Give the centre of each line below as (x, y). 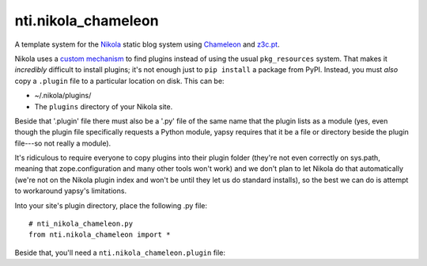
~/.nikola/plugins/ (63, 96)
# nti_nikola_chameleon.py (81, 224)
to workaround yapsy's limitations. (70, 191)
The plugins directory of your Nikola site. (104, 106)
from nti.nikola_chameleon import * (100, 235)
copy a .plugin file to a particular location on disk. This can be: (119, 81)
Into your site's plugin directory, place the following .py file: (111, 205)
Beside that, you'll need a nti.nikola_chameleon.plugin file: (120, 253)
